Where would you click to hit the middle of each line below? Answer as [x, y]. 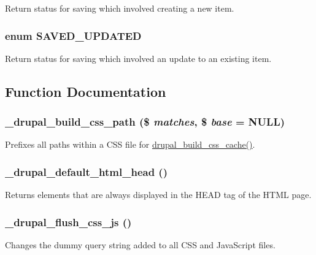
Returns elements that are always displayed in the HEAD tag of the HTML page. [158, 195]
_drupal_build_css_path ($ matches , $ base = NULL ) [145, 122]
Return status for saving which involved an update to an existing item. [138, 58]
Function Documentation [86, 91]
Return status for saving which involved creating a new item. [120, 8]
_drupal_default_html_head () [86, 171]
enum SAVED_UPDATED [73, 35]
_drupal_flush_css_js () [68, 222]
